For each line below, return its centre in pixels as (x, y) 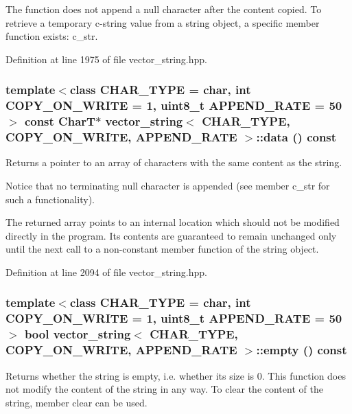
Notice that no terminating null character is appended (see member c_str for (168, 185)
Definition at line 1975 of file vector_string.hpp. (106, 59)
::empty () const (302, 350)
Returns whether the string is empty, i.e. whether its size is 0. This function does (176, 375)
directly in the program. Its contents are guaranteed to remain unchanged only (171, 235)
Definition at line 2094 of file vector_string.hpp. (106, 272)
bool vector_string (78, 334)
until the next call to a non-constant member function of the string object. (162, 249)
